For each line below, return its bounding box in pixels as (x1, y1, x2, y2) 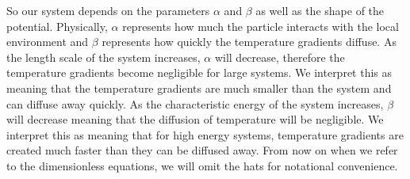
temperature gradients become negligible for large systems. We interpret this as (6, 64, 393, 81)
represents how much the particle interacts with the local (122, 17, 399, 34)
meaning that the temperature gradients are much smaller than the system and (6, 79, 392, 96)
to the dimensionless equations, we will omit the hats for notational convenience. (6, 157, 398, 173)
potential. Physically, (6, 17, 108, 34)
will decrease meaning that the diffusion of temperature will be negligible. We (6, 111, 384, 128)
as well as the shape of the (255, 2, 385, 18)
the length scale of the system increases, (6, 48, 201, 65)
